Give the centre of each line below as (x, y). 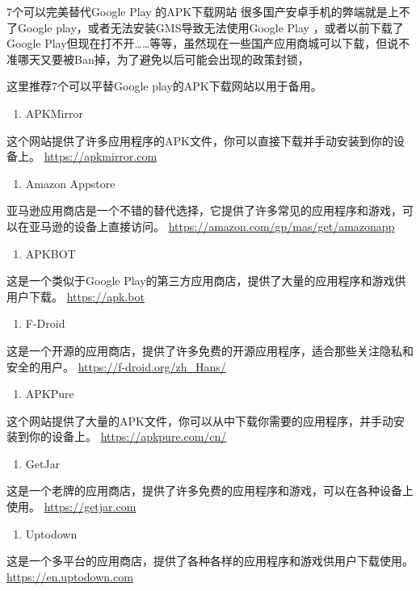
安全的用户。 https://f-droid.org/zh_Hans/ (116, 366)
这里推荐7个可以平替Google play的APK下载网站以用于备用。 (164, 86)
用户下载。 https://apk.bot (76, 296)
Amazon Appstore (70, 183)
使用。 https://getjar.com (71, 507)
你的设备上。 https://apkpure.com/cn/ (128, 436)
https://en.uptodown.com (70, 576)
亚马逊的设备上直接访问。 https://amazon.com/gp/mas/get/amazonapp (212, 226)
